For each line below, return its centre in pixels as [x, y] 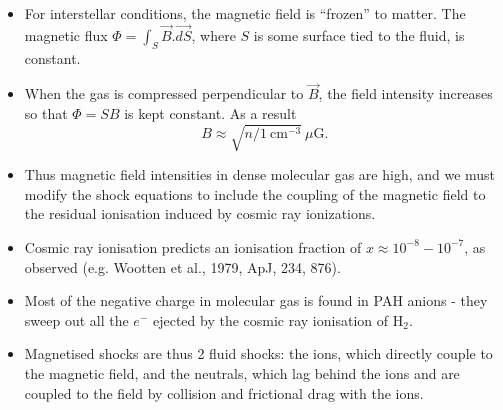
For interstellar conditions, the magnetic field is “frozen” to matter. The [245, 13]
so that [46, 113]
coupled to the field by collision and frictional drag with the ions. [224, 392]
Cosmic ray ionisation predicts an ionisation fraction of [193, 246]
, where [213, 34]
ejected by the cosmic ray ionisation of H [278, 319]
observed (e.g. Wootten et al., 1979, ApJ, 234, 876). [182, 266]
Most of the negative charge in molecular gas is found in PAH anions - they [256, 300]
